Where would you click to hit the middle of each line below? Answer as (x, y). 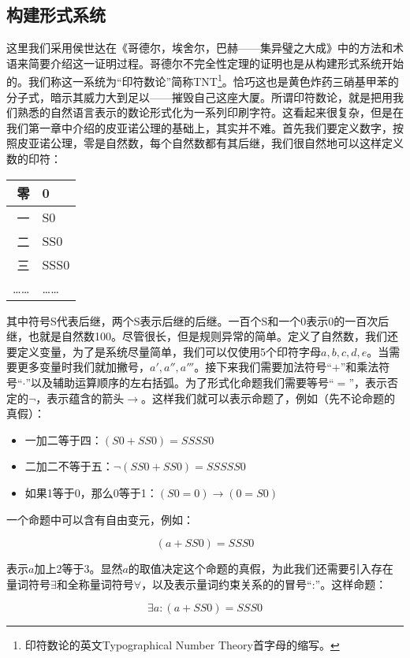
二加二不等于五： (69, 466)
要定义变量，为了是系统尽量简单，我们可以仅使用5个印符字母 (164, 351)
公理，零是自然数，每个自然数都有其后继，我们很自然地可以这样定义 (227, 143)
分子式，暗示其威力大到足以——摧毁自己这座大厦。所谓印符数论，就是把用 (199, 97)
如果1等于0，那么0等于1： (91, 492)
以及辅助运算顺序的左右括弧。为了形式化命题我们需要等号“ (183, 382)
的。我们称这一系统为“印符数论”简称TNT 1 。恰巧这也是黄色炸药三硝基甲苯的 (203, 80)
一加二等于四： (63, 439)
